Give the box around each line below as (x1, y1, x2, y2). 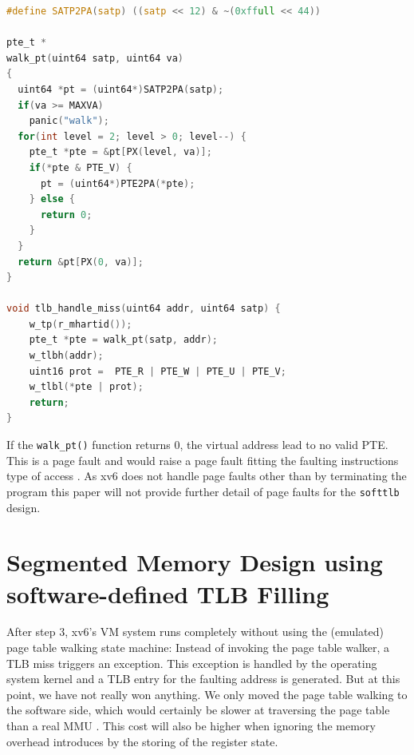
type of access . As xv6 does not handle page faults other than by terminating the (6, 467, 407, 484)
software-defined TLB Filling (6, 577, 329, 610)
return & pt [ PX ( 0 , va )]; (18, 256, 144, 268)
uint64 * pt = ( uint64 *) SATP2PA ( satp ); (18, 83, 224, 95)
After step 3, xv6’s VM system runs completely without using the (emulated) (6, 623, 384, 640)
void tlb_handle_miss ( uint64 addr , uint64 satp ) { (6, 303, 281, 315)
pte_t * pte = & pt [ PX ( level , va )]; (29, 146, 212, 158)
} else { (29, 193, 75, 205)
